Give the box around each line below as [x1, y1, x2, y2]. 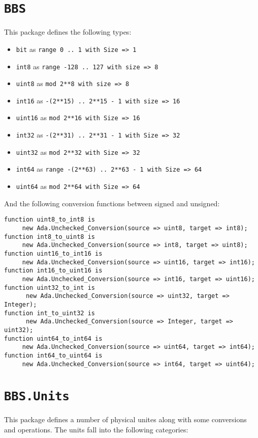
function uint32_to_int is [4, 284, 95, 291]
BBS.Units [4, 389, 70, 404]
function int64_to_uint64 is [4, 351, 103, 359]
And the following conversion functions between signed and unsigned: [4, 198, 220, 208]
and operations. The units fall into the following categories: [4, 424, 188, 434]
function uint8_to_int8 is [4, 216, 95, 224]
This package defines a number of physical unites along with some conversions [4, 414, 247, 425]
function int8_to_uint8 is [4, 233, 95, 240]
